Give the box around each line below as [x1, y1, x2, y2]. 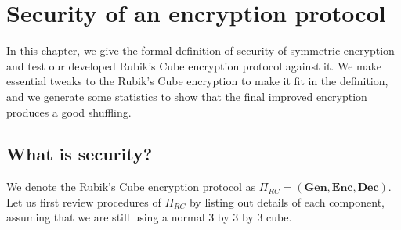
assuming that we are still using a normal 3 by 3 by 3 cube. [6, 209, 292, 225]
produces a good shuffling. [6, 103, 132, 120]
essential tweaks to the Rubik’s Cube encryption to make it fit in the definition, [6, 73, 388, 89]
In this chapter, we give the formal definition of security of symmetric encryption [6, 42, 395, 59]
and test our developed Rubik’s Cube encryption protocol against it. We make [6, 57, 381, 74]
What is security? [6, 142, 153, 166]
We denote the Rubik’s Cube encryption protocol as [6, 178, 256, 195]
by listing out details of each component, [189, 193, 385, 210]
